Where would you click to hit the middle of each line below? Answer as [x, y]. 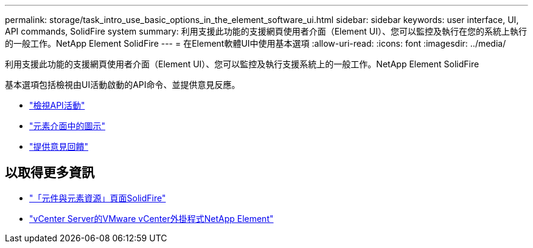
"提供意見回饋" [59, 146]
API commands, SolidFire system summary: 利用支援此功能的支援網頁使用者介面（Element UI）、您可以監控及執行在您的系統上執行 [266, 31]
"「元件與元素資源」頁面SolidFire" [98, 198]
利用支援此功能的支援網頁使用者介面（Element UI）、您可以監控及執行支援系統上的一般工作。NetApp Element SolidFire [242, 64]
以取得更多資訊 [50, 173]
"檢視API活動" [57, 105]
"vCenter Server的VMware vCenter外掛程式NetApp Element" [152, 218]
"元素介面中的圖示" [68, 126]
